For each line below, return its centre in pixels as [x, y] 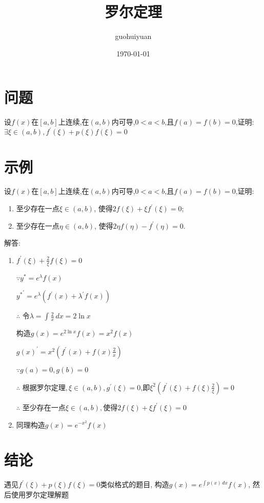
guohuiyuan [133, 36]
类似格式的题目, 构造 [135, 484]
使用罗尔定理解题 [40, 494]
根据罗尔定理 [44, 387]
